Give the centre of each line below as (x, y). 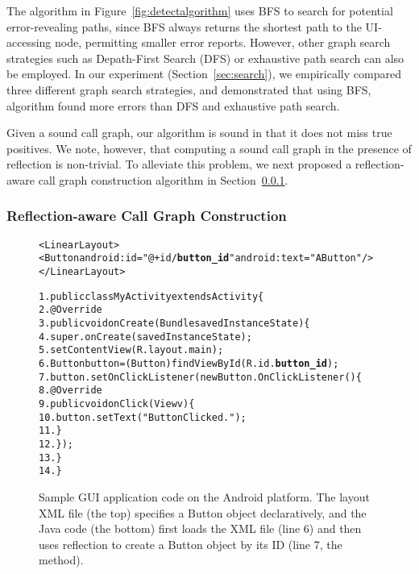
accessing (29, 42)
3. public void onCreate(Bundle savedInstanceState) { (174, 324)
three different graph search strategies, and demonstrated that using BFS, (189, 89)
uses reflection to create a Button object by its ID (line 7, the (191, 544)
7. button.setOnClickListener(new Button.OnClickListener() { (200, 377)
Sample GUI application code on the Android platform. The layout (204, 496)
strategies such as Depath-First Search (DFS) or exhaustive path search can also (205, 58)
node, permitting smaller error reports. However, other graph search (223, 42)
